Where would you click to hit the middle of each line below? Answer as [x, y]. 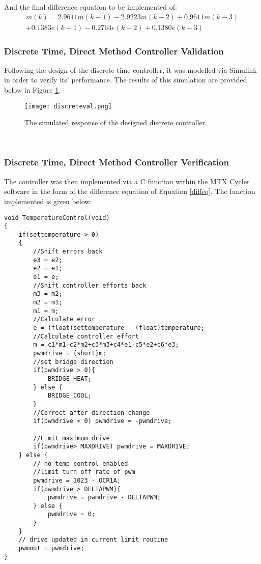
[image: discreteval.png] [68, 106]
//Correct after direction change [92, 413]
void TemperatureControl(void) [57, 218]
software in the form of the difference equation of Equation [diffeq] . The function [130, 191]
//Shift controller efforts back [90, 285]
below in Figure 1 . [33, 90]
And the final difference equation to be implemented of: [91, 7]
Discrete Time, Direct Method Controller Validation [114, 51]
